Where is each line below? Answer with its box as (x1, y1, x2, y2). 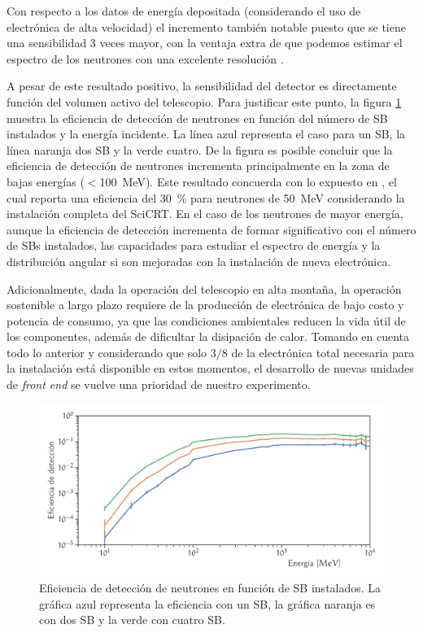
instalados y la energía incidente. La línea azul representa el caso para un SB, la (7, 125, 406, 142)
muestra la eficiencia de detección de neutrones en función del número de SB (7, 109, 388, 126)
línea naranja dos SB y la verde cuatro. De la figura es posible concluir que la (7, 141, 393, 158)
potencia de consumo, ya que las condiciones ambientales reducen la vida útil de (7, 312, 406, 329)
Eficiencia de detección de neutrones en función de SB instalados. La (39, 579, 382, 596)
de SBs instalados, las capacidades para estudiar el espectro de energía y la (7, 237, 381, 254)
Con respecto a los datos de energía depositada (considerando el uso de (7, 2, 361, 19)
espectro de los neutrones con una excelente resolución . (7, 50, 284, 67)
